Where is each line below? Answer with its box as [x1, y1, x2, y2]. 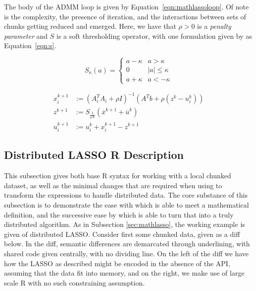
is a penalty [197, 21, 231, 31]
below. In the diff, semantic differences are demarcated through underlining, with [4, 238, 250, 249]
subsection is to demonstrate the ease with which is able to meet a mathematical [4, 199, 249, 210]
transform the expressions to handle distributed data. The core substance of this [4, 190, 248, 200]
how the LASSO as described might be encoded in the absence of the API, [4, 258, 230, 268]
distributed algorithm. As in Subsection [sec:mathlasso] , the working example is [4, 219, 245, 229]
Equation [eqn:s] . [4, 40, 56, 51]
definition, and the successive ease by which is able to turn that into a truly [4, 209, 234, 219]
